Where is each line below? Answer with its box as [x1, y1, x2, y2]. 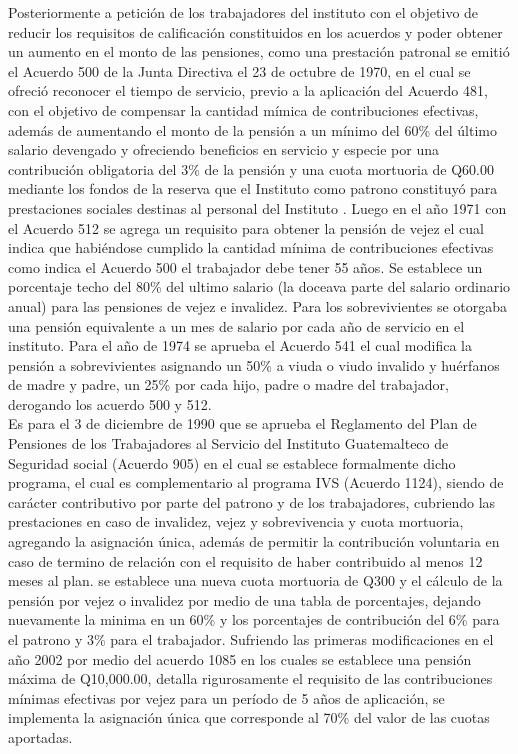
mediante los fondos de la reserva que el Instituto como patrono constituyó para [8, 178, 498, 199]
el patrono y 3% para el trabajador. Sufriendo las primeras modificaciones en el [8, 629, 494, 649]
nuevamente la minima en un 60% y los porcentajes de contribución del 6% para [8, 609, 500, 630]
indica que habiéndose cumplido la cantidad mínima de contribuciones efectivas [8, 237, 494, 258]
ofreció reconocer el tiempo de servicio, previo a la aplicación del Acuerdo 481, [8, 80, 488, 101]
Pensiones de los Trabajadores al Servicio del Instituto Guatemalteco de [8, 433, 449, 454]
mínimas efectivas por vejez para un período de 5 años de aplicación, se [8, 687, 445, 708]
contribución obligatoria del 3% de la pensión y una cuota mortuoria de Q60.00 [8, 158, 494, 179]
